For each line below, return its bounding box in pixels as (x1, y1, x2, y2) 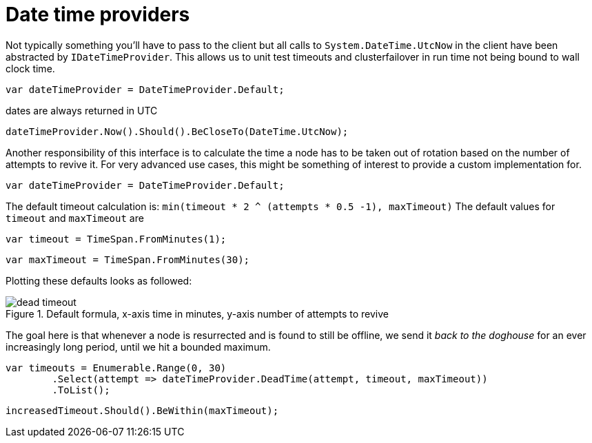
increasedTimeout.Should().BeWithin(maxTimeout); (6, 404, 279, 416)
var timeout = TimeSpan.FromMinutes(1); (6, 233, 227, 245)
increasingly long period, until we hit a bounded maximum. (6, 340, 271, 353)
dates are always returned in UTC (6, 104, 158, 116)
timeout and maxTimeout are (6, 212, 144, 224)
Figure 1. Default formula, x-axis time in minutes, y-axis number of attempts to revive (6, 307, 389, 320)
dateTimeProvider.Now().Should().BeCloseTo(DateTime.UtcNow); (6, 125, 349, 137)
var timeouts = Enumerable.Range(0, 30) (6, 362, 227, 373)
